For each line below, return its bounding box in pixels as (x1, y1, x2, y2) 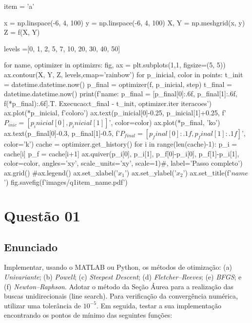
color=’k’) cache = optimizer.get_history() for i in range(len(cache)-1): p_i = (4, 138, 237, 149)
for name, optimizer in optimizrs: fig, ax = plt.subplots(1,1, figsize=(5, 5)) (4, 60, 226, 70)
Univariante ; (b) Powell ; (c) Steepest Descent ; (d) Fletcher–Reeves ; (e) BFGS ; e (4, 272, 242, 282)
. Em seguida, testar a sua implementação (96, 300, 221, 310)
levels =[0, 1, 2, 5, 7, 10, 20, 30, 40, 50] (4, 43, 120, 53)
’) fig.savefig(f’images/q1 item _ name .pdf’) (4, 177, 128, 187)
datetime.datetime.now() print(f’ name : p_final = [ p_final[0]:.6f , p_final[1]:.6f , (4, 88, 237, 99)
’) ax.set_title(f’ (183, 167, 232, 177)
